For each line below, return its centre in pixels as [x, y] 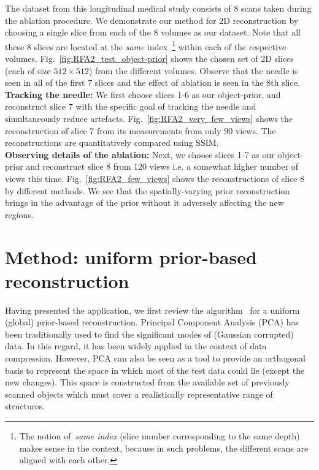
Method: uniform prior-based [131, 256]
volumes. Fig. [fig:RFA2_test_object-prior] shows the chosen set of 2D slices [149, 59]
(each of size [28, 70]
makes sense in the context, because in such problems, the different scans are [164, 448]
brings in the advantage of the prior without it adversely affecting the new [144, 203]
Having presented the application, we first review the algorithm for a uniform [152, 310]
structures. [25, 406]
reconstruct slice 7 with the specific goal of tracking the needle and [131, 106]
